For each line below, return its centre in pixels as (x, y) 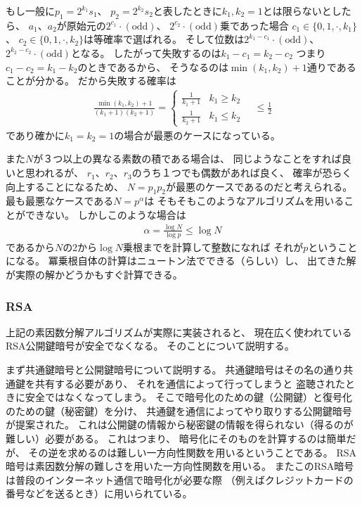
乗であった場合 (254, 25)
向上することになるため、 (65, 186)
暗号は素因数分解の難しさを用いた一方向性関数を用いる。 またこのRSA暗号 (180, 466)
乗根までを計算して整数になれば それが (213, 247)
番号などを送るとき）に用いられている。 (99, 493)
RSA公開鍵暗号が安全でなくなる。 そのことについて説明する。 (150, 346)
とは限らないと (297, 11)
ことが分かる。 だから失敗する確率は (91, 81)
